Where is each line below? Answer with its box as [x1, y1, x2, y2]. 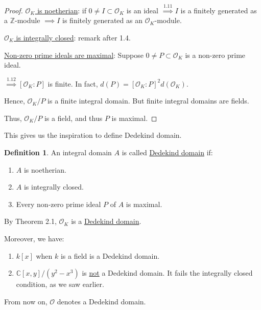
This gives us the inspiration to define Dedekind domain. [4, 130, 182, 140]
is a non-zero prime [185, 49, 246, 60]
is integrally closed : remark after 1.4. [16, 32, 131, 43]
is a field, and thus [44, 112, 103, 123]
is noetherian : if [37, 5, 86, 15]
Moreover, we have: [4, 233, 64, 243]
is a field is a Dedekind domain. [60, 250, 160, 261]
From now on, [4, 296, 48, 306]
